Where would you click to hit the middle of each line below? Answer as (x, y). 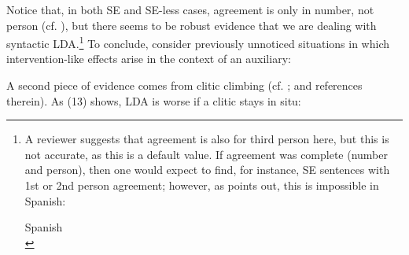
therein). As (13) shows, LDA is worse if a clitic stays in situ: (154, 100)
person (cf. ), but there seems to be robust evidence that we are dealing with (192, 25)
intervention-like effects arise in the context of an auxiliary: (149, 59)
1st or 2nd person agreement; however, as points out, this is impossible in (202, 185)
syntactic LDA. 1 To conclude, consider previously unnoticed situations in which (198, 42)
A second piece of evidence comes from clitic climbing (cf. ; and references (184, 85)
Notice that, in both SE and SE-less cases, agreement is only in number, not (190, 9)
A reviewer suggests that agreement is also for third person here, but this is (207, 139)
